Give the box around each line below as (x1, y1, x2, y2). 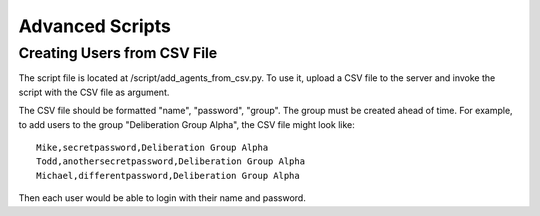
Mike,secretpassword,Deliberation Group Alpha (36, 141, 269, 153)
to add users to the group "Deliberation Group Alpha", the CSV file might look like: (18, 118, 355, 130)
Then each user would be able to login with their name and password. (18, 192, 307, 204)
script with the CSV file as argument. (18, 86, 170, 98)
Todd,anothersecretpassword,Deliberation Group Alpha (36, 156, 305, 167)
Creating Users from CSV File (18, 44, 218, 62)
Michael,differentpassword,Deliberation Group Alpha (36, 170, 300, 181)
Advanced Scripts (18, 15, 172, 37)
